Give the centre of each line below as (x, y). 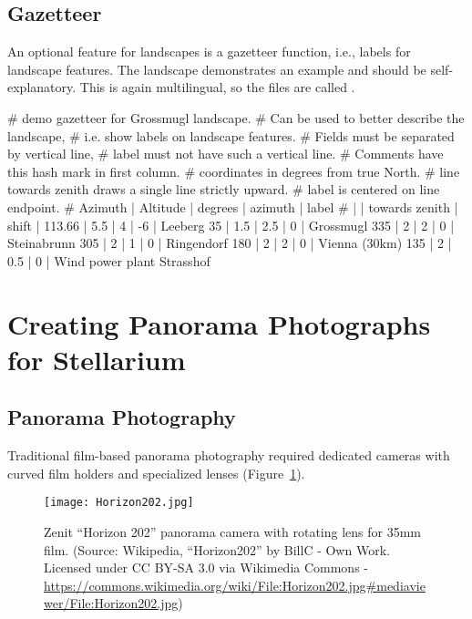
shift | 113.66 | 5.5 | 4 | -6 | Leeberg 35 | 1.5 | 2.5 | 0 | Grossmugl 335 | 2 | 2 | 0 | (231, 225)
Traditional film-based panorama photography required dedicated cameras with (229, 455)
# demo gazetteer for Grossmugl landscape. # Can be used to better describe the (236, 117)
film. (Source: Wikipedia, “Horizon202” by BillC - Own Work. (217, 549)
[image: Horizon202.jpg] (119, 503)
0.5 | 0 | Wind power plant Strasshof (109, 260)
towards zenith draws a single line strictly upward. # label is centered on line (224, 189)
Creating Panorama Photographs (219, 323)
